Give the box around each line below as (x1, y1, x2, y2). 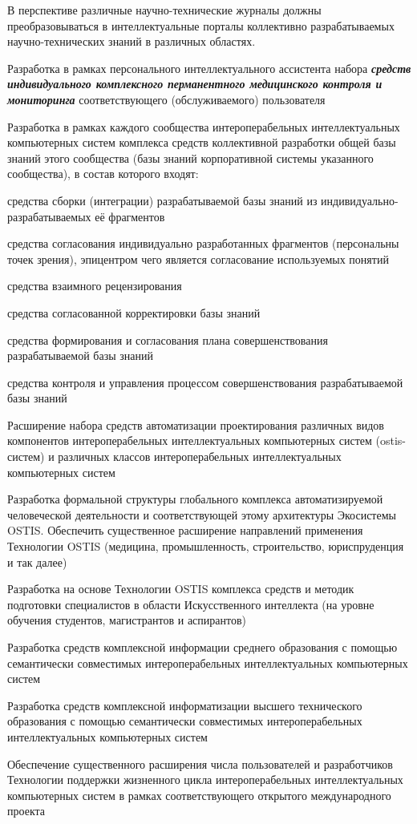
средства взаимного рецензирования (7, 277, 182, 294)
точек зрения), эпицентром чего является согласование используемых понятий (7, 250, 389, 267)
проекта (7, 802, 45, 819)
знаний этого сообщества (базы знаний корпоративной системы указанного (7, 149, 374, 166)
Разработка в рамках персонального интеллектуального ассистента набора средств (7, 59, 411, 76)
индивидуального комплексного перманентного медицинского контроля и (7, 75, 383, 92)
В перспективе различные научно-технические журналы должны (7, 2, 322, 18)
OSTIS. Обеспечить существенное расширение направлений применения (7, 522, 363, 539)
